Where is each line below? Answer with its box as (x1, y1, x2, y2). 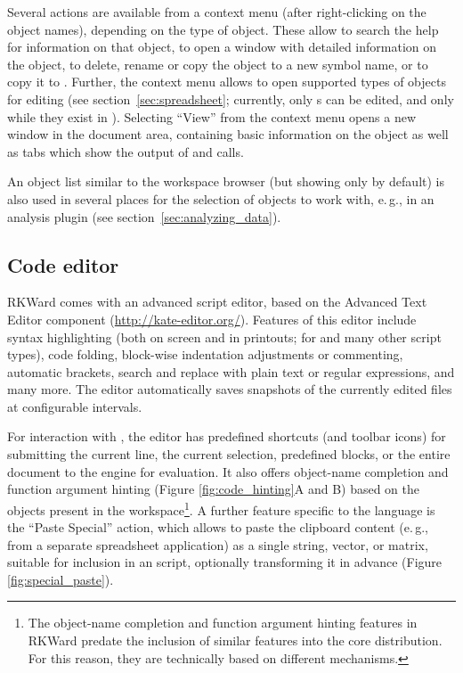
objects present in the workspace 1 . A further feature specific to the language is (7, 497, 435, 519)
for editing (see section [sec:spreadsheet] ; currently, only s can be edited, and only (7, 89, 454, 108)
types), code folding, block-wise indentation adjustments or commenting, (7, 345, 403, 364)
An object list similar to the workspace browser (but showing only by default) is (7, 172, 445, 191)
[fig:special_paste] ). (7, 570, 114, 588)
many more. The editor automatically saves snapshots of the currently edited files (7, 380, 452, 398)
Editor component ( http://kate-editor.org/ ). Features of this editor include (7, 309, 417, 328)
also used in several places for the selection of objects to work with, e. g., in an (7, 189, 435, 208)
